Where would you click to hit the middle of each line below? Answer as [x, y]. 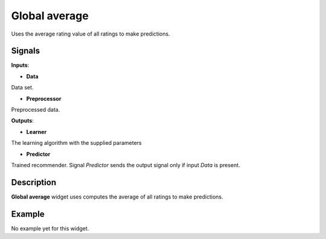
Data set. [22, 88]
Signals [26, 51]
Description [34, 182]
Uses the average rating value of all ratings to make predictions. [91, 34]
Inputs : [20, 65]
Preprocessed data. [36, 110]
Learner [37, 132]
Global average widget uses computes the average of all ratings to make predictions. [117, 197]
